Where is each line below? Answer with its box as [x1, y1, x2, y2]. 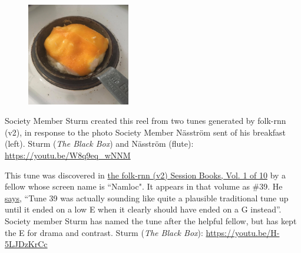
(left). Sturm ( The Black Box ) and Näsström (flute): [5, 137, 194, 150]
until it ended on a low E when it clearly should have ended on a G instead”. [5, 203, 282, 215]
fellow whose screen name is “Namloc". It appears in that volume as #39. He [5, 180, 283, 193]
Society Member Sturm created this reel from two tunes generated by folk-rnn [5, 114, 286, 127]
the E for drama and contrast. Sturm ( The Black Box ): [5, 226, 203, 238]
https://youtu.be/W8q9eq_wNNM [5, 149, 131, 161]
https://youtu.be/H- [206, 226, 280, 238]
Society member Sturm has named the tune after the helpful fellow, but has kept [5, 214, 297, 227]
